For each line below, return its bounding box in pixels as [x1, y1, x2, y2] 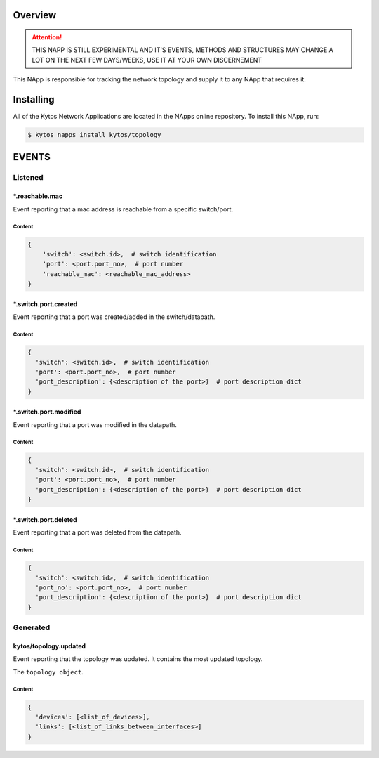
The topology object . [13, 667, 84, 676]
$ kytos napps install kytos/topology [27, 131, 161, 139]
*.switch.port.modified [13, 407, 81, 416]
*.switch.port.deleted [13, 515, 77, 523]
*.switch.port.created [13, 299, 78, 308]
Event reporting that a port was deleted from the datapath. [13, 528, 182, 537]
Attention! [32, 33, 62, 41]
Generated [13, 622, 51, 632]
